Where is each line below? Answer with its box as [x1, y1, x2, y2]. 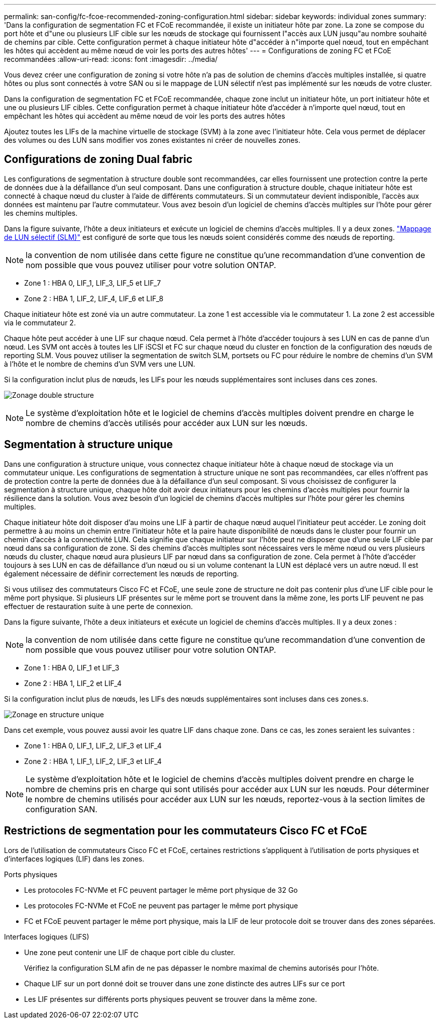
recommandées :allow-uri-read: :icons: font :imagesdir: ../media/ [4, 55, 218, 63]
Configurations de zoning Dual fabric [4, 153, 193, 166]
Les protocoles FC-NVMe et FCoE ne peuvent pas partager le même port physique [24, 901, 298, 910]
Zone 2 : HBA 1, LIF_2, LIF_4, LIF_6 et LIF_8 [24, 294, 164, 303]
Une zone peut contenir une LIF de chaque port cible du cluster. [24, 948, 236, 957]
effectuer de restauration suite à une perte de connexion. [4, 602, 193, 611]
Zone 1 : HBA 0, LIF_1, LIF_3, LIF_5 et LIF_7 [24, 278, 161, 287]
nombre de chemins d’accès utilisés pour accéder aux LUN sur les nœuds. [26, 417, 308, 428]
